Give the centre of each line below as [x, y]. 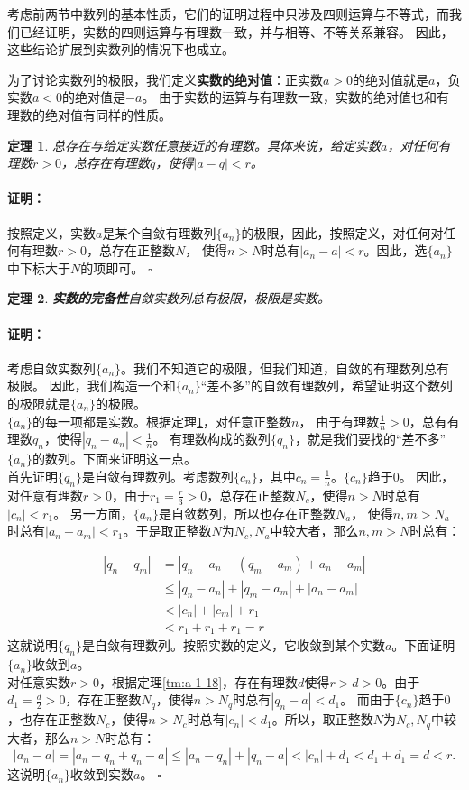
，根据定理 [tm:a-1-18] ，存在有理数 [198, 681]
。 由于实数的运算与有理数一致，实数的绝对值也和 [290, 97]
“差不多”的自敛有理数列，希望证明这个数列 [326, 386]
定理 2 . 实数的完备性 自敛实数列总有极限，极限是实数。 [169, 298]
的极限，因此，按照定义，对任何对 [342, 232]
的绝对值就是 [391, 79]
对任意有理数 [45, 495]
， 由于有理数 [339, 421]
